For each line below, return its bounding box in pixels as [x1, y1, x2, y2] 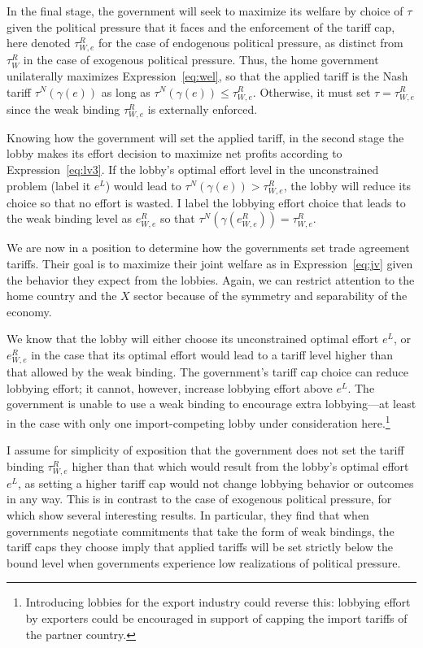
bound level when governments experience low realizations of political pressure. [7, 554, 401, 571]
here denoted [7, 34, 71, 51]
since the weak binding [7, 100, 120, 117]
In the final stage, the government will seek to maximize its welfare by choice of [7, 2, 403, 19]
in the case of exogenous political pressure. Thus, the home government [23, 51, 379, 68]
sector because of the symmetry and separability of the [133, 287, 408, 304]
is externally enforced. [147, 100, 258, 117]
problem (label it [7, 176, 91, 194]
